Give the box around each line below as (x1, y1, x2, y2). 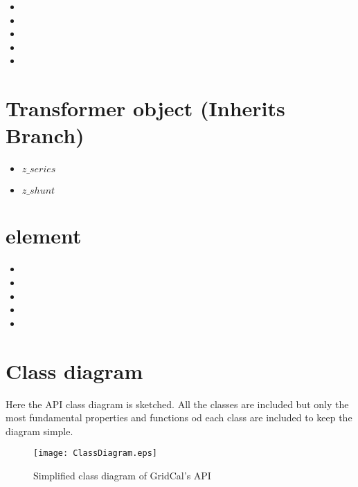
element (6, 221, 82, 250)
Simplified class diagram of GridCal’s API (33, 468, 211, 482)
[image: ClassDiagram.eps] (33, 448, 157, 459)
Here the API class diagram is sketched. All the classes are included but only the (6, 396, 349, 411)
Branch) (6, 121, 84, 149)
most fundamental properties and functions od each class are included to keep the (6, 410, 352, 425)
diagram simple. (6, 423, 73, 438)
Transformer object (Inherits (6, 94, 285, 122)
